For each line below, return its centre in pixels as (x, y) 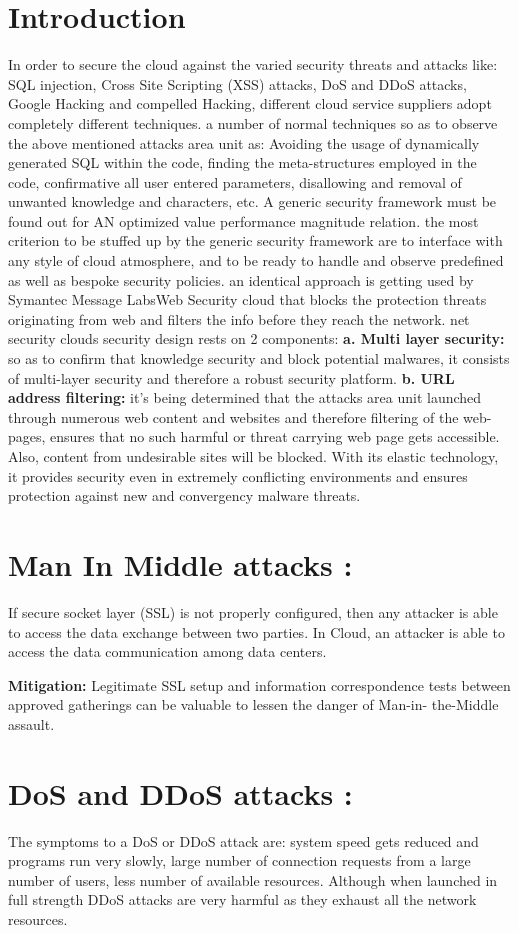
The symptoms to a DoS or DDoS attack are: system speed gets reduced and (243, 840)
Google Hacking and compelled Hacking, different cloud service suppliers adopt (250, 103)
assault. (31, 723)
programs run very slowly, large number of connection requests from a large (239, 860)
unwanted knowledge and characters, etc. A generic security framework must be (252, 201)
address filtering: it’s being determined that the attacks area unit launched (245, 397)
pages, (27, 436)
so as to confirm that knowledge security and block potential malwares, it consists (259, 358)
